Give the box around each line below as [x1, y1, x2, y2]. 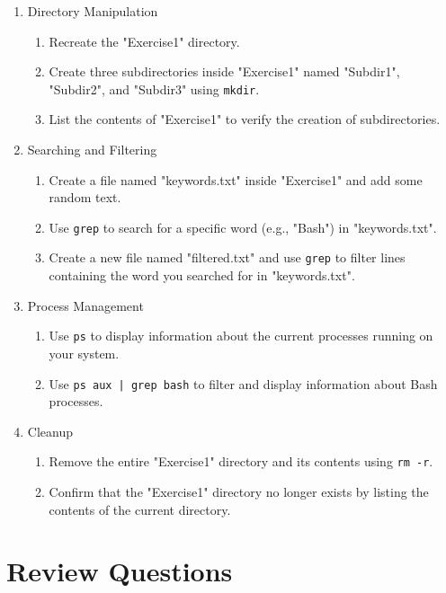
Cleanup [27, 421, 73, 440]
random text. [49, 188, 121, 207]
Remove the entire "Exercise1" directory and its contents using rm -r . [49, 452, 433, 471]
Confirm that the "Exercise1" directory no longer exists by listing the [49, 482, 429, 501]
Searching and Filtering [27, 140, 157, 159]
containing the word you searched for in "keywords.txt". [49, 266, 355, 285]
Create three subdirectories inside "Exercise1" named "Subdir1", [49, 62, 400, 81]
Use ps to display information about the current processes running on [49, 326, 433, 345]
